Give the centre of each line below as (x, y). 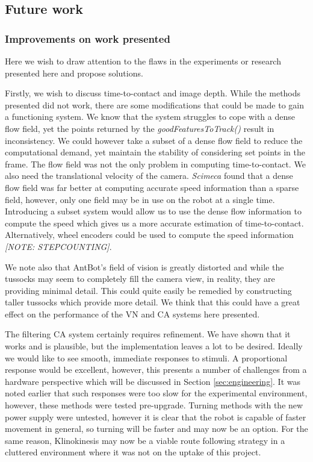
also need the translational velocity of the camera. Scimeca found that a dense (149, 176)
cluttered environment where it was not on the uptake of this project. (133, 452)
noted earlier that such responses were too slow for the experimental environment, (156, 393)
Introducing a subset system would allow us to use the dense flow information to (153, 211)
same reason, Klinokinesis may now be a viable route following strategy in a (145, 440)
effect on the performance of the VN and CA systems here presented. (132, 314)
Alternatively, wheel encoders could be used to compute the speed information (149, 235)
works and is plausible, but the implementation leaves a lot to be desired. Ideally (154, 346)
